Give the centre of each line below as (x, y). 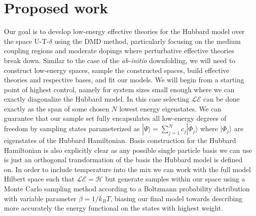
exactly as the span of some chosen (57, 108)
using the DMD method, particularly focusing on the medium (147, 41)
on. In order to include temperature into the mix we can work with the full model (128, 169)
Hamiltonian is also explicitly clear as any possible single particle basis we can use (128, 150)
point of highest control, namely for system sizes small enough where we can (119, 89)
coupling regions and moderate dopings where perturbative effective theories (119, 51)
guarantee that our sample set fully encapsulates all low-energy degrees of (115, 118)
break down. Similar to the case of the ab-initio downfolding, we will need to (120, 60)
